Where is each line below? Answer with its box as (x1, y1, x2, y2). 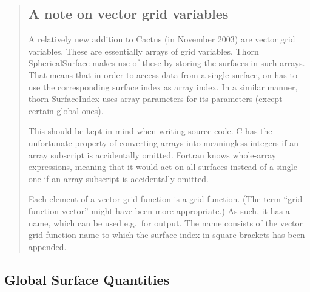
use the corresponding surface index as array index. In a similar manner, (28, 80, 298, 93)
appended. (28, 240, 67, 253)
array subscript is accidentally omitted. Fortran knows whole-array (28, 148, 277, 161)
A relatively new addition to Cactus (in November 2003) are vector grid (28, 33, 295, 46)
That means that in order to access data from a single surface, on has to (28, 68, 297, 81)
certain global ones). (28, 104, 104, 117)
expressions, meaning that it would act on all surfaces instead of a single (28, 160, 297, 173)
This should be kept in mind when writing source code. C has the (28, 124, 272, 137)
